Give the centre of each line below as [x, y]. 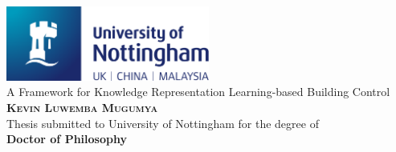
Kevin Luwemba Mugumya [82, 107]
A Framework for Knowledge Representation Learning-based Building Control [198, 92]
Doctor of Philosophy [67, 139]
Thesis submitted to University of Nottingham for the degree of [163, 123]
